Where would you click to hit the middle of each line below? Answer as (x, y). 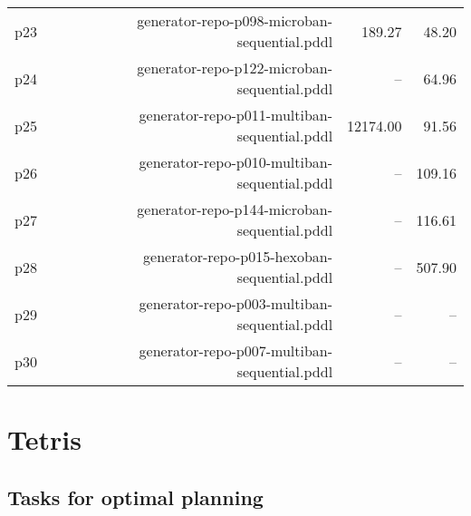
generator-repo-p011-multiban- (236, 115)
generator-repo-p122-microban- (235, 68)
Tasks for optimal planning (135, 497)
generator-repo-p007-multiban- (236, 350)
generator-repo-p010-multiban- (236, 162)
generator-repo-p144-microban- (235, 209)
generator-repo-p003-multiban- (236, 303)
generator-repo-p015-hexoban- (238, 256)
